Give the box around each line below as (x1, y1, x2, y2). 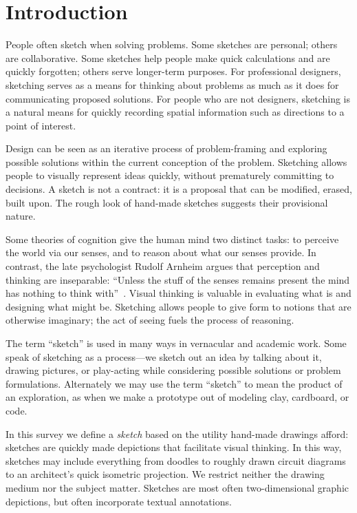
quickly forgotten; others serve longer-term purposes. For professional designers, (6, 64, 341, 78)
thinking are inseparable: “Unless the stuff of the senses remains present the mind (6, 272, 350, 286)
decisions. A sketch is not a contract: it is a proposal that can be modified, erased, (6, 182, 352, 196)
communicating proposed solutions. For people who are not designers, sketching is (6, 91, 351, 105)
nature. (6, 209, 36, 223)
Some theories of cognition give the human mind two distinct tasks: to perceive (6, 231, 339, 246)
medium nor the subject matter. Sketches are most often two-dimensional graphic (6, 480, 349, 494)
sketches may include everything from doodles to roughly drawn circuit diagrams (6, 453, 346, 468)
